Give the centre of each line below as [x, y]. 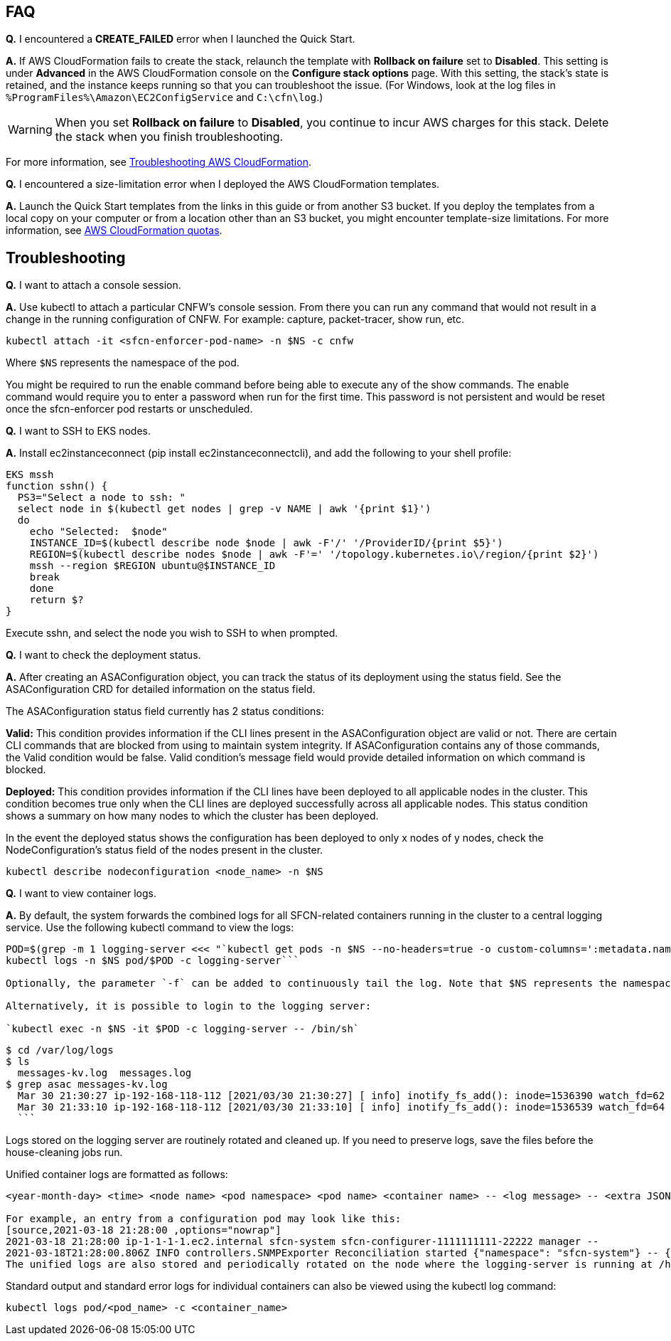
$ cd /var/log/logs [60, 1050]
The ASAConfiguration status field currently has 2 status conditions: [165, 711]
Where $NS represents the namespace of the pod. [123, 363]
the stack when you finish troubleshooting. [169, 137]
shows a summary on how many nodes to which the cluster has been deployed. [192, 816]
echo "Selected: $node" [98, 532]
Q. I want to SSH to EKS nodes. [78, 431]
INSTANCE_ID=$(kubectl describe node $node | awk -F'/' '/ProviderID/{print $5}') [266, 543]
